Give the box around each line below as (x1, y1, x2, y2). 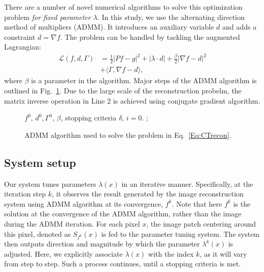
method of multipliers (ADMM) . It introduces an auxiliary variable (4, 21, 214, 32)
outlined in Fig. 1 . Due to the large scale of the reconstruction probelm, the (4, 85, 242, 95)
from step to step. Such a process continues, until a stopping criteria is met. (4, 258, 241, 269)
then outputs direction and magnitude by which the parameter (4, 238, 200, 249)
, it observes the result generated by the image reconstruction (51, 188, 244, 199)
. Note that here (172, 198, 222, 209)
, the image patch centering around (146, 218, 256, 229)
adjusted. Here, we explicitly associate (4, 248, 123, 259)
